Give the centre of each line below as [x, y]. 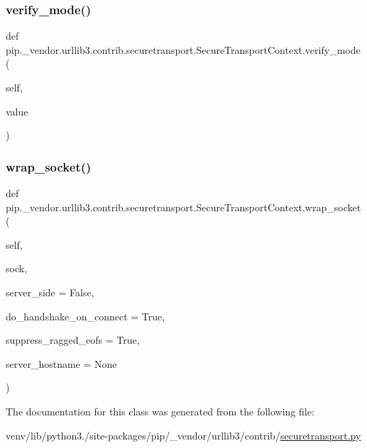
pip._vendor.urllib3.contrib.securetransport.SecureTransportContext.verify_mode [183, 49]
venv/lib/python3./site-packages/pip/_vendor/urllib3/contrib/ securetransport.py [183, 435]
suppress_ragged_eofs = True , [73, 340]
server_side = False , [50, 292]
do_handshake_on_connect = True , [86, 316]
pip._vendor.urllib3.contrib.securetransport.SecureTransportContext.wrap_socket [183, 207]
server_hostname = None [61, 363]
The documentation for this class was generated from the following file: [160, 411]
